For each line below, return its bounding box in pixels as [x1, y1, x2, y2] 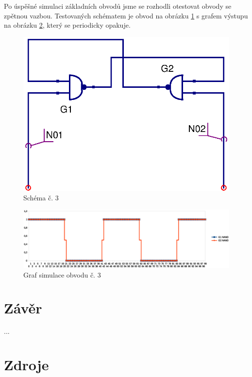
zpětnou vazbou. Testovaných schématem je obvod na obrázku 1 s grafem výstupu [4, 10, 248, 20]
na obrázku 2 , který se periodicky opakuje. [4, 20, 131, 30]
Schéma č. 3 [23, 193, 59, 203]
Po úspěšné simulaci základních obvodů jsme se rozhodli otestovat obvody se [4, 1, 232, 11]
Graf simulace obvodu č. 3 [23, 269, 101, 279]
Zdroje [4, 355, 49, 375]
